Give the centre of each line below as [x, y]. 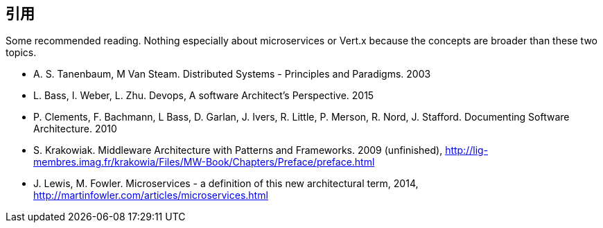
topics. [21, 53]
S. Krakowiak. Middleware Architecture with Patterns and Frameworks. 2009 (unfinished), [238, 150]
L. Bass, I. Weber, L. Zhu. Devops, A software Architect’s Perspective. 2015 [204, 96]
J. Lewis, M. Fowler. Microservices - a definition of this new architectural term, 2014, [226, 184]
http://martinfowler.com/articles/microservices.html [151, 195]
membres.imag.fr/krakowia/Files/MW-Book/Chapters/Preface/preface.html [204, 162]
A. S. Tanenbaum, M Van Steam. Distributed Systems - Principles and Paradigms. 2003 [232, 74]
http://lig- [467, 150]
